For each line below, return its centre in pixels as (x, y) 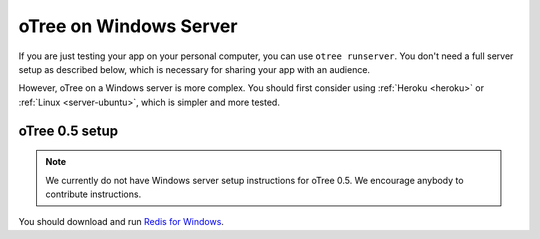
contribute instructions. (93, 194)
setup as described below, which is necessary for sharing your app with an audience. (194, 69)
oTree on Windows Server (128, 26)
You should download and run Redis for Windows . (121, 222)
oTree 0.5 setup (68, 130)
